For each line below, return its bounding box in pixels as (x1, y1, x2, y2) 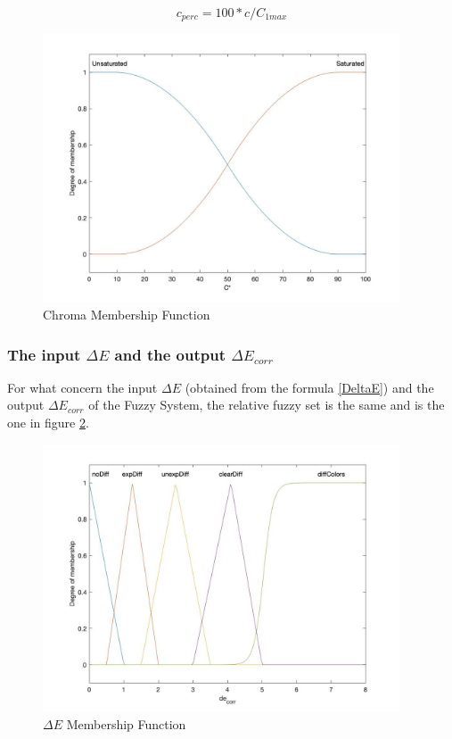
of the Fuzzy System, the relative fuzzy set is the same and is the (88, 395, 445, 414)
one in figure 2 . (7, 413, 89, 432)
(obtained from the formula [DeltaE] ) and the (185, 378, 434, 396)
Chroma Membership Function (43, 305, 210, 324)
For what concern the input (7, 378, 158, 396)
